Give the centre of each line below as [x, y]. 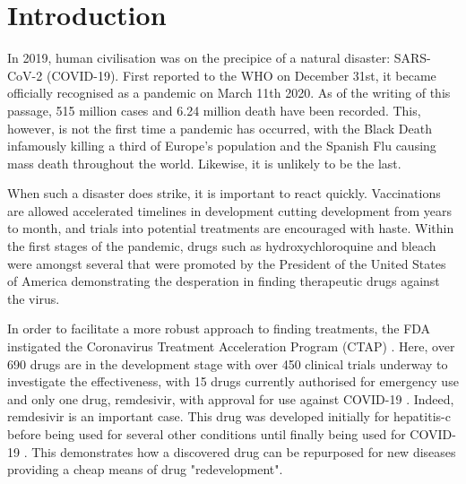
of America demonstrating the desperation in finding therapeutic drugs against [224, 281]
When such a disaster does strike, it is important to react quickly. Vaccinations [224, 193]
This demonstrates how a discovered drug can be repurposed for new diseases [244, 451]
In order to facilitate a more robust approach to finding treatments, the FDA [219, 328]
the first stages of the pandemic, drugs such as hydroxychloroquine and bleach [222, 246]
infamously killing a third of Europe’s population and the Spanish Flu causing [222, 146]
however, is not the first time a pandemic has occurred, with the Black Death [220, 128]
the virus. [34, 298]
